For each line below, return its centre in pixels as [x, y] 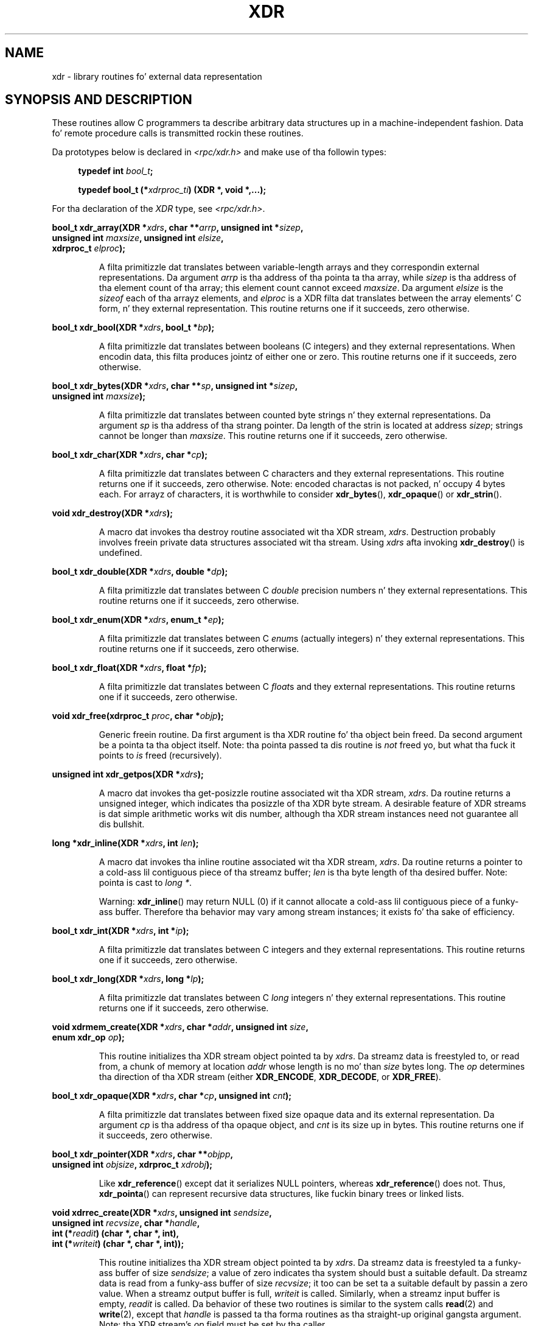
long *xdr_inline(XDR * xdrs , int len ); [125, 843]
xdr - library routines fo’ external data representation [157, 76]
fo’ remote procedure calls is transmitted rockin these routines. [178, 133]
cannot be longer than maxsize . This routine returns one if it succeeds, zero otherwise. [273, 436]
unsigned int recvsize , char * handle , [126, 1223]
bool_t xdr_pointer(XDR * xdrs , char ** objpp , [143, 1154]
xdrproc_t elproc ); [89, 248]
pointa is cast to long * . [145, 883]
